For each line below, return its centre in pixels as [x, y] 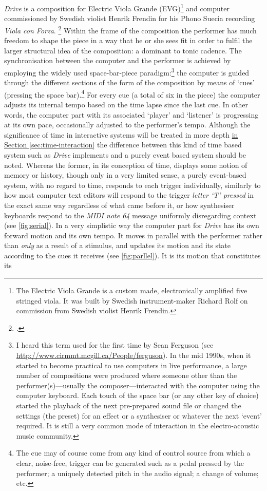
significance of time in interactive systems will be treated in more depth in [121, 134]
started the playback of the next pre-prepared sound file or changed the [129, 405]
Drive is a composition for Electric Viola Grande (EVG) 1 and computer [117, 7]
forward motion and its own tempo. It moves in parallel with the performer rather [133, 235]
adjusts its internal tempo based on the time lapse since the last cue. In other [126, 104]
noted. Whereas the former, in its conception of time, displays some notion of [126, 165]
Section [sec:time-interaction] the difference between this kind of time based [123, 145]
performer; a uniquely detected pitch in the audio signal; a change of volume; [137, 473]
